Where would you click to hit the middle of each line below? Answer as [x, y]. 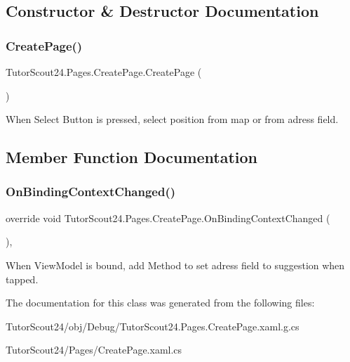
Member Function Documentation [132, 157]
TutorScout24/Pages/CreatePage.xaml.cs [94, 350]
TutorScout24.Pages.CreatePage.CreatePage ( [104, 72]
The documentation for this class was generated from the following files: [160, 303]
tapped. [22, 279]
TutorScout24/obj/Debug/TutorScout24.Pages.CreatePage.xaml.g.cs [153, 326]
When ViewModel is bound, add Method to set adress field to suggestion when [175, 265]
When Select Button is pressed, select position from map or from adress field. [172, 119]
